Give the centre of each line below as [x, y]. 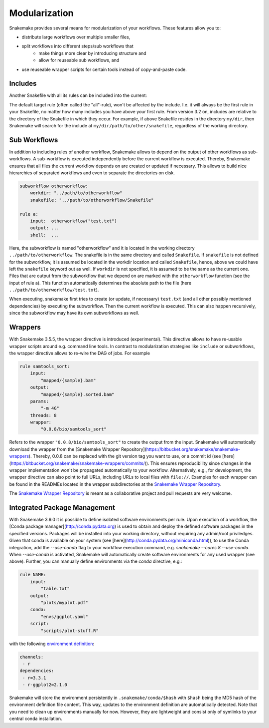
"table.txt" [55, 589]
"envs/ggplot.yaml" [64, 616]
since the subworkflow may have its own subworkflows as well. [74, 313]
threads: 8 [43, 415]
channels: [32, 657]
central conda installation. [36, 719]
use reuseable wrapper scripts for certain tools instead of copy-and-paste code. [104, 69]
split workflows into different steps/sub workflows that [78, 46]
